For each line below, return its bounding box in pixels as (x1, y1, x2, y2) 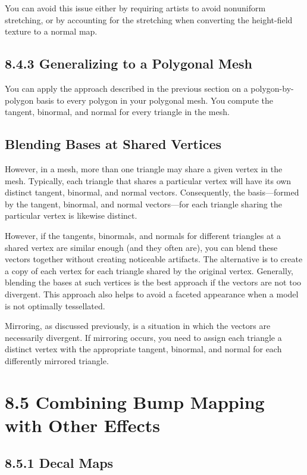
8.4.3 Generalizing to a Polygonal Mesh (5, 54, 252, 73)
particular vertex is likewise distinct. (5, 209, 137, 222)
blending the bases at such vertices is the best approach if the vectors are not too (5, 276, 302, 288)
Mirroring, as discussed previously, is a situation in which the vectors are (5, 319, 271, 332)
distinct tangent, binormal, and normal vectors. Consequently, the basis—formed (5, 186, 299, 198)
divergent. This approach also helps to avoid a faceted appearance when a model (5, 287, 299, 300)
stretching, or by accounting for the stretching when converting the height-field (5, 13, 293, 26)
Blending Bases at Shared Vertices (5, 135, 222, 153)
